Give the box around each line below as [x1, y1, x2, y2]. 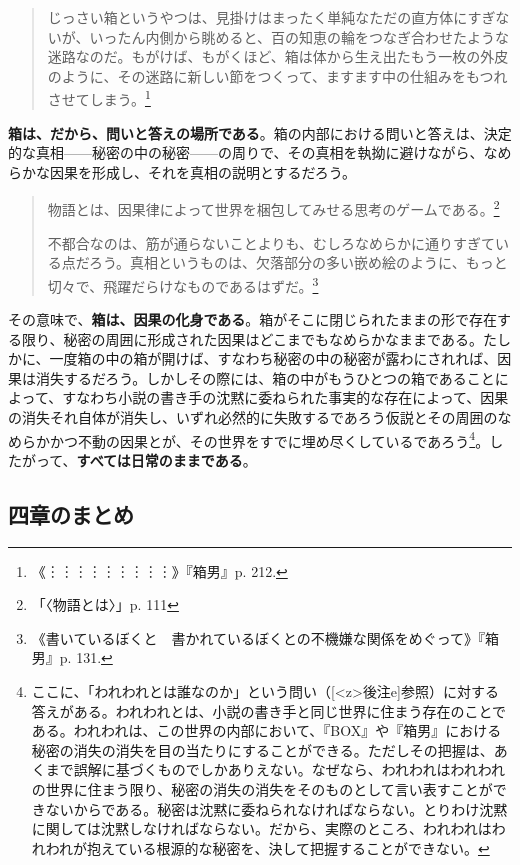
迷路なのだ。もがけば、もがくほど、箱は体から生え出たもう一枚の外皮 [47, 46, 509, 67]
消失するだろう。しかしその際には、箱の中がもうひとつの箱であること [35, 367, 495, 388]
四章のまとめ [8, 498, 134, 529]
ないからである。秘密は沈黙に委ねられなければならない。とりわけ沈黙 [45, 798, 508, 819]
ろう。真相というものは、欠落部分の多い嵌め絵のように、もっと [88, 252, 508, 273]
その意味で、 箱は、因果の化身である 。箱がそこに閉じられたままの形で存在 [8, 309, 497, 330]
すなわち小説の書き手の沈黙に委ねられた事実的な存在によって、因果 [62, 387, 509, 408]
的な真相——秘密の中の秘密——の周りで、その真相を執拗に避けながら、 [8, 142, 484, 163]
